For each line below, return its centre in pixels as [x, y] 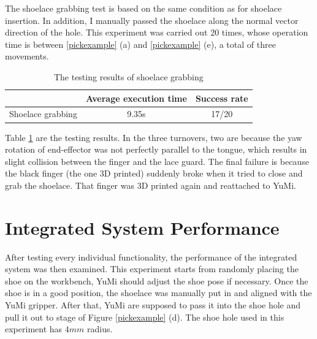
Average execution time [136, 98]
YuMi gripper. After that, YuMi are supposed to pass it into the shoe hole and [153, 304]
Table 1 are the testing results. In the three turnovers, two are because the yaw [154, 137]
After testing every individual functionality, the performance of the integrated [151, 257]
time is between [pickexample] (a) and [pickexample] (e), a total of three [140, 44]
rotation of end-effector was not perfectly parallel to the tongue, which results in [156, 149]
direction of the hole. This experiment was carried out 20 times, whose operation [157, 32]
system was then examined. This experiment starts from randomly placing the [152, 269]
